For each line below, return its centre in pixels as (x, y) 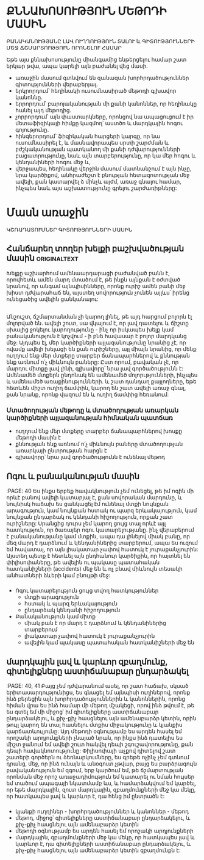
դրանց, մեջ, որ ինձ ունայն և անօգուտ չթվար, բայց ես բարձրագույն (102, 764)
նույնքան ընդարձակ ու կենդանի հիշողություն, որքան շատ (90, 517)
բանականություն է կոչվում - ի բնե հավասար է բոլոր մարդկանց (97, 336)
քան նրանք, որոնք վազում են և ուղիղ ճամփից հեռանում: (88, 394)
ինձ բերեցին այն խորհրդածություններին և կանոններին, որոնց (96, 699)
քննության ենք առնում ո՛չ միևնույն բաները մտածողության (99, 444)
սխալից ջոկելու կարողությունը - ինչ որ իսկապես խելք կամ (90, 330)
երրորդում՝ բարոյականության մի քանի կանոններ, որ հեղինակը (106, 103)
